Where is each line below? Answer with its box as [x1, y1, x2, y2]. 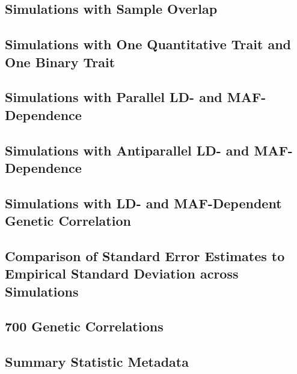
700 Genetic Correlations [5, 317, 164, 336]
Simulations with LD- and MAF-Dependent [5, 193, 282, 212]
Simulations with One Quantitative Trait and [5, 35, 291, 53]
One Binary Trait [5, 52, 115, 71]
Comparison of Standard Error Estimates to [5, 246, 285, 265]
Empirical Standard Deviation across [5, 264, 239, 283]
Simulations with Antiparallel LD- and [5, 140, 250, 159]
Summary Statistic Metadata [5, 352, 189, 371]
